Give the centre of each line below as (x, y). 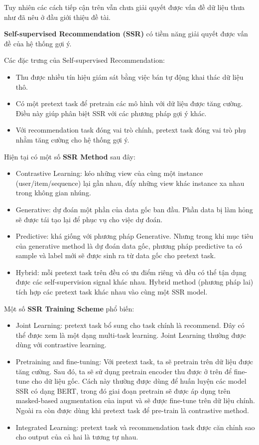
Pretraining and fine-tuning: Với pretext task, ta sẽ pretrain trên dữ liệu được (134, 362)
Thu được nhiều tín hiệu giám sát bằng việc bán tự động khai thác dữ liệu (129, 76)
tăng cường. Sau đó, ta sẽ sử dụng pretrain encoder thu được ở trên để (124, 371)
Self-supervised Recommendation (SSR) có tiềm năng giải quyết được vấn (126, 34)
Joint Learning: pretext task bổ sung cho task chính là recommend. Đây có (130, 325)
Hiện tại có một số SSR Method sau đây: (70, 156)
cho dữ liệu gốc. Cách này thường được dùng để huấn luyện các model (139, 381)
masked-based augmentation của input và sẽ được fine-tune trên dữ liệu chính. (135, 400)
